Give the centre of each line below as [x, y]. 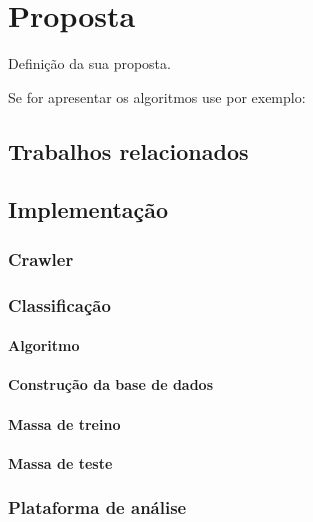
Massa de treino [64, 423]
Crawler [41, 258]
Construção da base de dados [111, 384]
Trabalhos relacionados [128, 150]
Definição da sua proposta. [89, 63]
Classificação [59, 304]
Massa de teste [60, 462]
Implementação [88, 209]
